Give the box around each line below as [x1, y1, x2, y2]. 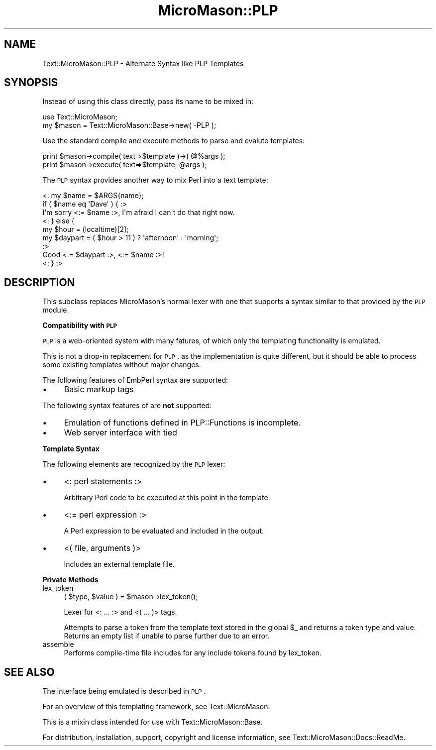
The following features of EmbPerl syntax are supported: [42, 376, 228, 385]
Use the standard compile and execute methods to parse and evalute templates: [42, 136, 305, 145]
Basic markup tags [64, 384, 134, 395]
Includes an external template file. [64, 560, 175, 569]
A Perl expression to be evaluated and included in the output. [64, 527, 264, 536]
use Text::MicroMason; [42, 112, 117, 121]
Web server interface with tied [64, 428, 177, 438]
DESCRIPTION [4, 276, 75, 289]
